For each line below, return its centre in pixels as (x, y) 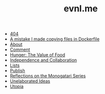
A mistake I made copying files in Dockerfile (55, 39)
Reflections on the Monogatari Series (48, 76)
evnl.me (81, 9)
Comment (20, 49)
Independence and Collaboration (43, 60)
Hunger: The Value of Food (37, 55)
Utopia (17, 87)
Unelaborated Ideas (30, 81)
